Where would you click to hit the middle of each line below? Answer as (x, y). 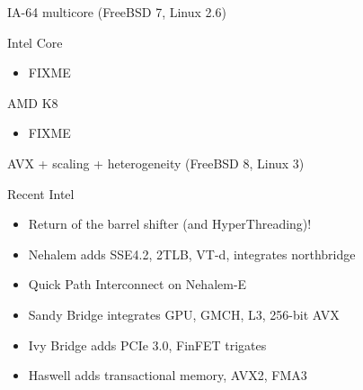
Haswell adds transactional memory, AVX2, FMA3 (168, 375)
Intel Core (35, 42)
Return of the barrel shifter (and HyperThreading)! (170, 224)
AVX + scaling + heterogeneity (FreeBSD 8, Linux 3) (156, 163)
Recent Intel (41, 193)
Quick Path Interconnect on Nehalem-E (137, 284)
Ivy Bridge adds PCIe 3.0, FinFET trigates (147, 345)
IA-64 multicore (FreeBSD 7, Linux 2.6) (117, 12)
